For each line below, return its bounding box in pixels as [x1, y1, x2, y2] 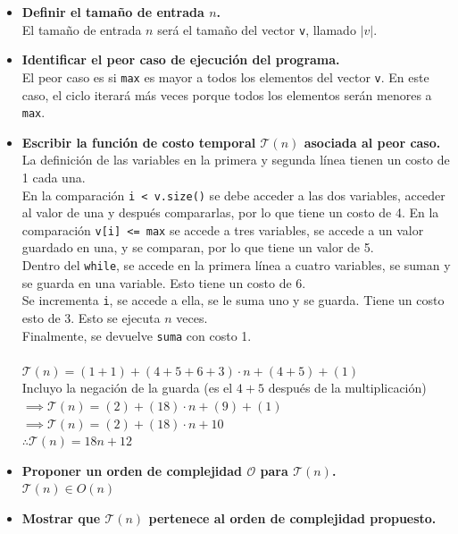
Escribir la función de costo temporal [21, 132, 256, 151]
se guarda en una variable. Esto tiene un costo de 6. [21, 273, 306, 292]
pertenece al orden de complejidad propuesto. [148, 508, 437, 527]
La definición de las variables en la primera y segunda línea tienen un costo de [21, 150, 450, 169]
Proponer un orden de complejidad [21, 461, 243, 479]
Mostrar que [21, 508, 101, 527]
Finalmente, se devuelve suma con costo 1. [21, 326, 252, 344]
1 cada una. [21, 167, 86, 186]
